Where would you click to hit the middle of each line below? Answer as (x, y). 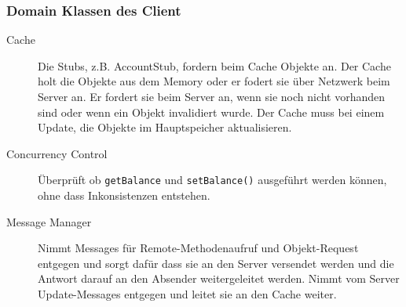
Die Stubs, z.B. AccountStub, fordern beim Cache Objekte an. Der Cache (214, 65)
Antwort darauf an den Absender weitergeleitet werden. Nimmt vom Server (219, 278)
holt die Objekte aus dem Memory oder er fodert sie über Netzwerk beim (214, 81)
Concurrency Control (57, 153)
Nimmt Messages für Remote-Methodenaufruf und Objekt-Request (198, 248)
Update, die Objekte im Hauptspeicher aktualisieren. (165, 127)
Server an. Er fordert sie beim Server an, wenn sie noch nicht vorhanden (212, 96)
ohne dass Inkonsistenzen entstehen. (124, 195)
